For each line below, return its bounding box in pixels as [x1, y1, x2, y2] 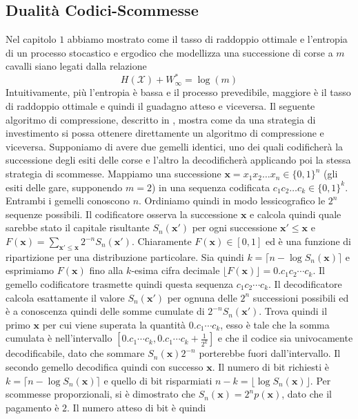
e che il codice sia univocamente [217, 331, 353, 345]
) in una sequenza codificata [152, 179, 270, 194]
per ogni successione [192, 220, 277, 235]
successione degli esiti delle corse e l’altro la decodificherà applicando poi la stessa [6, 153, 351, 167]
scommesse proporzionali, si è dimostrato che [6, 387, 196, 401]
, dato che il [281, 387, 332, 401]
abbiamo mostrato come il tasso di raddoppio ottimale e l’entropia [67, 32, 348, 46]
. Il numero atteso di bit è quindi [67, 400, 206, 414]
